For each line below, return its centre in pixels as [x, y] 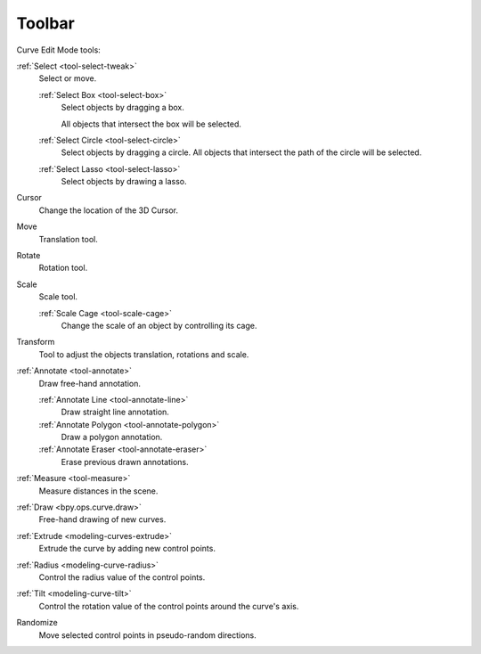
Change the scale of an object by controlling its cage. [159, 325]
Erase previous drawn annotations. [125, 462]
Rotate [29, 256]
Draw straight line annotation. [115, 412]
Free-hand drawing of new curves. [102, 519]
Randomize [37, 623]
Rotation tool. [63, 268]
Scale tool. [58, 297]
